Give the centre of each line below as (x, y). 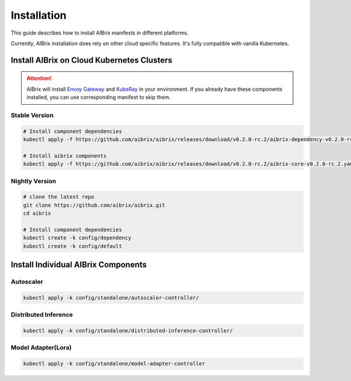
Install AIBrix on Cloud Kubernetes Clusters (92, 60)
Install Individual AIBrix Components (79, 265)
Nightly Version (34, 181)
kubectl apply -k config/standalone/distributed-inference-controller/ (128, 331)
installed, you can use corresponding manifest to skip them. (99, 97)
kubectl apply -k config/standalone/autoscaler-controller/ (111, 298)
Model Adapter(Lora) (41, 348)
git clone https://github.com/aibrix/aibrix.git (94, 205)
